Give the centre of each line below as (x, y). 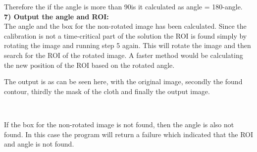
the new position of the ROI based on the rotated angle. (89, 65)
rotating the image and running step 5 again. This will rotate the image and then (128, 45)
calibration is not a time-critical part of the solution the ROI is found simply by (126, 35)
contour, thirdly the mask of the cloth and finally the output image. (107, 91)
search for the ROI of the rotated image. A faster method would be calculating (124, 55)
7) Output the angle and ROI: (56, 16)
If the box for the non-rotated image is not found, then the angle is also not (119, 124)
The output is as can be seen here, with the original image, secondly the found (123, 81)
